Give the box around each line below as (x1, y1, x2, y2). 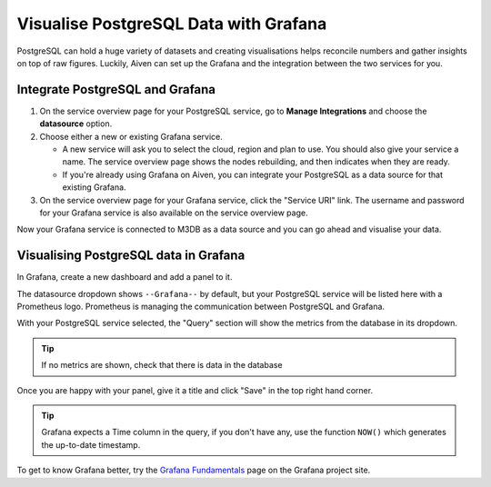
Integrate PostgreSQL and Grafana (16, 82, 216, 97)
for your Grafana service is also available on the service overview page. (39, 207, 308, 218)
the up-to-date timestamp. (41, 439, 141, 450)
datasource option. (39, 118, 113, 129)
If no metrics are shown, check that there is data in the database (41, 360, 283, 371)
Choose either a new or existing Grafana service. (39, 131, 223, 142)
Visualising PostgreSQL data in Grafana (16, 248, 245, 263)
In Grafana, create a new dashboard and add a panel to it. (16, 272, 233, 283)
